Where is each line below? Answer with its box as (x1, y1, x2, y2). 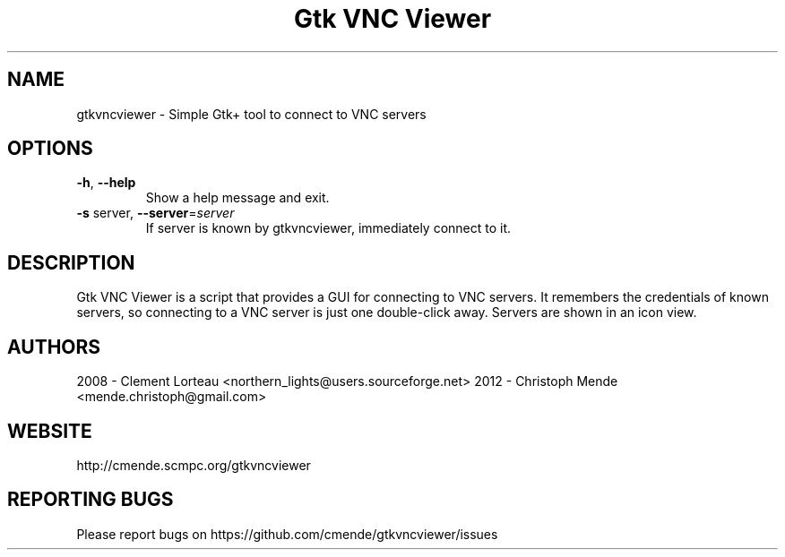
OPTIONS (7, 137, 93, 160)
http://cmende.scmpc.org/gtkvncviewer (76, 457, 311, 473)
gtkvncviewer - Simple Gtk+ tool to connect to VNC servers (76, 106, 427, 122)
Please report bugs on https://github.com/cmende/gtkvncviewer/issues (76, 526, 498, 542)
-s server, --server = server (76, 205, 235, 221)
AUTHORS (7, 335, 101, 358)
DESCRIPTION (7, 251, 135, 274)
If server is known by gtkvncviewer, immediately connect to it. (145, 220, 512, 236)
